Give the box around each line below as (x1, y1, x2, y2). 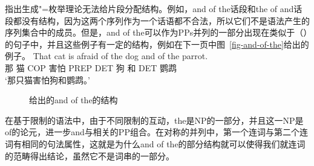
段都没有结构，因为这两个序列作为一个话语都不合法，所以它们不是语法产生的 (5, 14, 310, 27)
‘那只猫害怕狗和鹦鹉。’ (5, 73, 90, 86)
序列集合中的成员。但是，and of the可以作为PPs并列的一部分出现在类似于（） (5, 26, 308, 39)
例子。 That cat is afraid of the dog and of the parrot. (5, 49, 208, 62)
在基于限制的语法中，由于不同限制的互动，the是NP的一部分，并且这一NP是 (5, 113, 304, 126)
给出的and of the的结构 (29, 94, 118, 106)
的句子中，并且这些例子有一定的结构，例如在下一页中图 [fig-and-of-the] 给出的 (5, 37, 309, 50)
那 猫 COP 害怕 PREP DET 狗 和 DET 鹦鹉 (5, 61, 177, 74)
